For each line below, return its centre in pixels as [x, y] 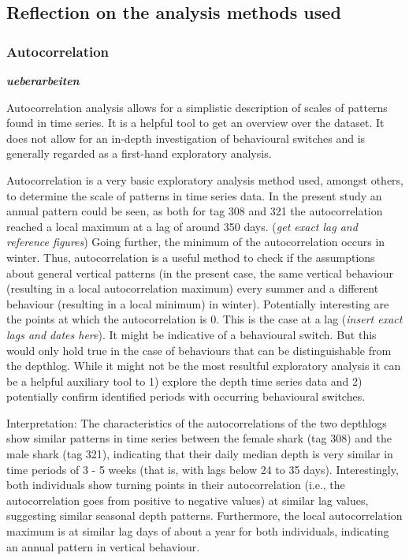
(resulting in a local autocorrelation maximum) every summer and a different [193, 288]
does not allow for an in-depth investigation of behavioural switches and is [186, 138]
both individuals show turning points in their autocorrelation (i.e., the [176, 485]
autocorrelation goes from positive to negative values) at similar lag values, [188, 500]
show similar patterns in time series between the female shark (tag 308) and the [199, 438]
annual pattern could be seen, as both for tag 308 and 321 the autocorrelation [195, 211]
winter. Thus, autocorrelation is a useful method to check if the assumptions [191, 257]
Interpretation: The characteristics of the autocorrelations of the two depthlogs [197, 422]
